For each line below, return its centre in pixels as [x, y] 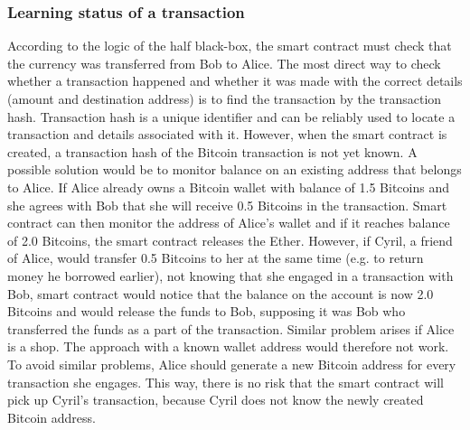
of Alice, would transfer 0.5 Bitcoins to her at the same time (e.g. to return [216, 258]
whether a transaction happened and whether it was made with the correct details [235, 81]
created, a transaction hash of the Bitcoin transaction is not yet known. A [212, 151]
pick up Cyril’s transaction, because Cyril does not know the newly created [216, 400]
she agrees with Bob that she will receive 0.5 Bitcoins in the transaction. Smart [227, 205]
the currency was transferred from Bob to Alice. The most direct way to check [224, 63]
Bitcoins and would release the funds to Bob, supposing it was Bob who [207, 311]
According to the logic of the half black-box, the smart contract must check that [230, 46]
